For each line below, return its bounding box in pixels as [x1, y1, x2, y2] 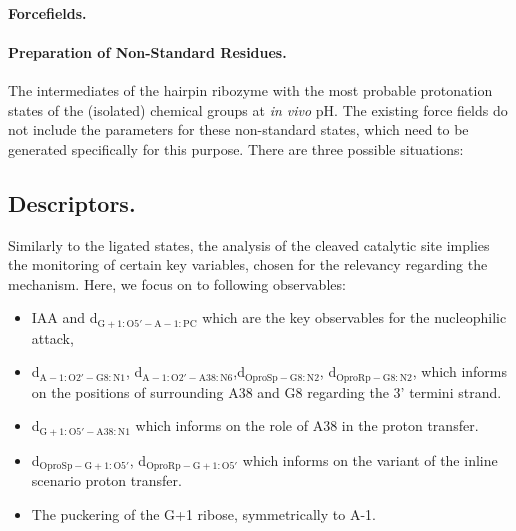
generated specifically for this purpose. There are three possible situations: [8, 138, 464, 159]
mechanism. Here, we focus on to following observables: [8, 273, 346, 294]
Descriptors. [8, 187, 136, 218]
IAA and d [31, 307, 98, 328]
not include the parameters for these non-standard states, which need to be [8, 119, 469, 140]
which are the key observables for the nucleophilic [202, 307, 507, 328]
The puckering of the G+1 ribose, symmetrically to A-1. [31, 503, 376, 524]
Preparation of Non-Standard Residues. [8, 41, 287, 62]
